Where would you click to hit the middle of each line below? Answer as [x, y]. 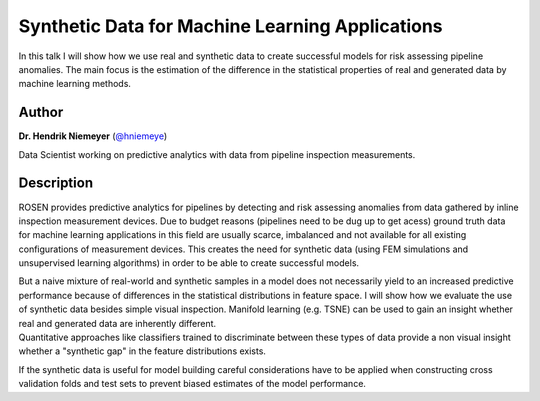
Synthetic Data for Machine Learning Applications [231, 26]
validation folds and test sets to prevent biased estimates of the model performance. [192, 384]
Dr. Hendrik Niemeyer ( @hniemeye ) [93, 136]
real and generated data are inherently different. [117, 323]
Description [56, 183]
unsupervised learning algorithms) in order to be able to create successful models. [189, 263]
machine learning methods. [75, 84]
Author [41, 112]
